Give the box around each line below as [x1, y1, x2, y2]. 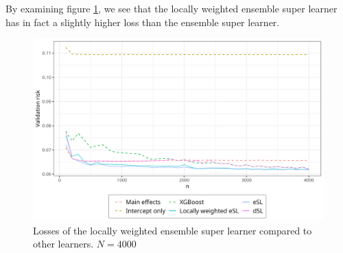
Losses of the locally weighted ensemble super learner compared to [33, 223, 312, 237]
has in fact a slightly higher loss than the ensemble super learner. [5, 14, 280, 29]
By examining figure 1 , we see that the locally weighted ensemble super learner [5, 1, 338, 15]
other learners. [33, 236, 94, 251]
